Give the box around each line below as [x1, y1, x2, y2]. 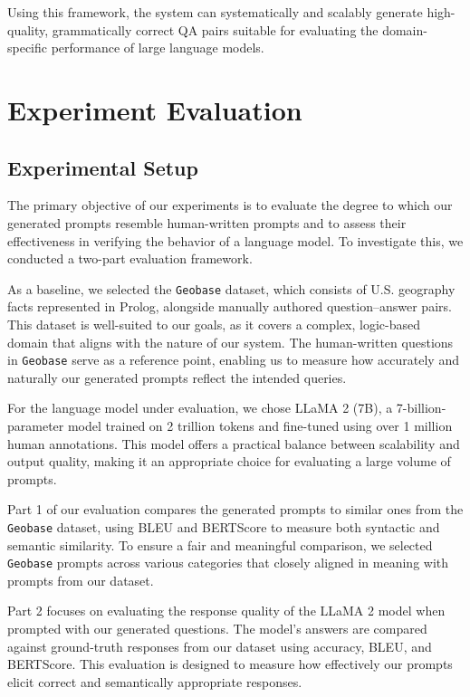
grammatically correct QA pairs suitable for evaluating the [52, 20, 379, 39]
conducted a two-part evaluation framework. [7, 249, 253, 268]
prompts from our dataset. [7, 570, 154, 589]
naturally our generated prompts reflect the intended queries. [7, 368, 347, 387]
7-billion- [396, 398, 446, 417]
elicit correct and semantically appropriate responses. [7, 672, 302, 691]
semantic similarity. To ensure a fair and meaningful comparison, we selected [7, 535, 433, 554]
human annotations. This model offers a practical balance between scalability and [7, 434, 460, 453]
